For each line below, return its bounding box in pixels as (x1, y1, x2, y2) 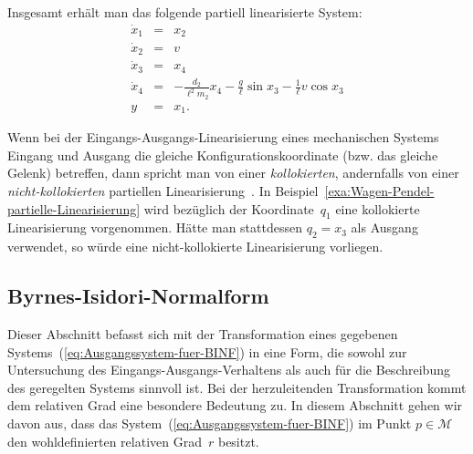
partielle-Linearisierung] (7, 199, 141, 218)
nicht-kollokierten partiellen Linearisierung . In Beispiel (7, 181, 319, 200)
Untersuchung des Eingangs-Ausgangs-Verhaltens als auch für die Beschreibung (7, 360, 450, 379)
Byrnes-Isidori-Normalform (7, 282, 269, 310)
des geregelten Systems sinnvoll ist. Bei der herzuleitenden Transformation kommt (7, 377, 467, 397)
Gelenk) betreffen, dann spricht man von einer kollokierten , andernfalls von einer (7, 163, 459, 182)
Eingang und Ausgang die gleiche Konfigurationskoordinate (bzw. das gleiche (7, 145, 438, 164)
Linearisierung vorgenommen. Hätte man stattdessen (7, 218, 302, 237)
